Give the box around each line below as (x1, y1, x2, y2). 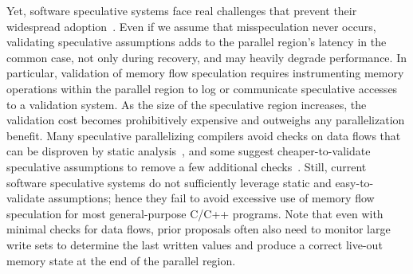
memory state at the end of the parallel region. (6, 252, 236, 268)
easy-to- (335, 174, 374, 190)
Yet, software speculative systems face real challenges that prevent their (6, 2, 357, 18)
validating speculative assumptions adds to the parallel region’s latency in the (6, 33, 387, 50)
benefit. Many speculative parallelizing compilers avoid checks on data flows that (6, 127, 401, 143)
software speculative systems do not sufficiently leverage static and (6, 174, 332, 190)
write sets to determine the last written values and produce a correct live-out (6, 236, 383, 252)
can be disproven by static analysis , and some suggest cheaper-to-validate (6, 143, 371, 159)
